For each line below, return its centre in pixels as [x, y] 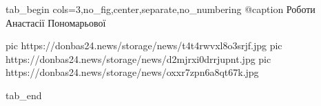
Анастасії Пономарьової [56, 22]
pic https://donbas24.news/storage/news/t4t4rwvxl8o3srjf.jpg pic [144, 45]
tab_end [24, 95]
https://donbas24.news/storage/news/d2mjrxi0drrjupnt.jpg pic [138, 58]
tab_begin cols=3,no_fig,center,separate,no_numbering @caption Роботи [160, 9]
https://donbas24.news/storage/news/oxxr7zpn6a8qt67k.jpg [132, 72]
